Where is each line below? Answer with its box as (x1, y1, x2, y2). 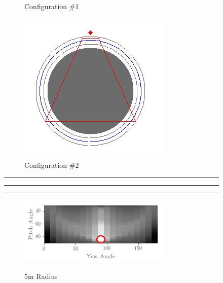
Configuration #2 (24, 160, 79, 170)
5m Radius (24, 271, 58, 281)
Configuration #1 (24, 1, 79, 11)
